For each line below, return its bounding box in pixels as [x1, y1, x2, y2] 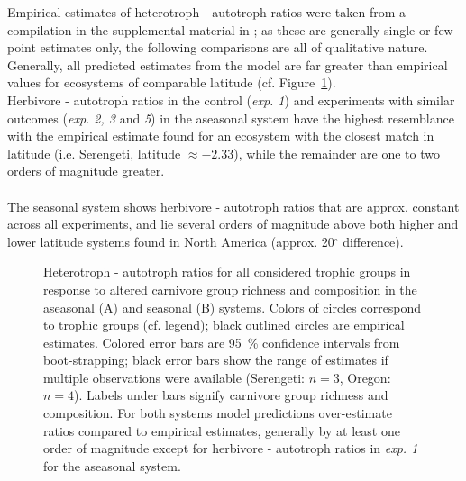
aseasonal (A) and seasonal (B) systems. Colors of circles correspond [43, 297, 422, 316]
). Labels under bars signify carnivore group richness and [74, 386, 388, 404]
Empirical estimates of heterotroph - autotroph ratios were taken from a [7, 3, 407, 21]
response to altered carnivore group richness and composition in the [43, 279, 417, 298]
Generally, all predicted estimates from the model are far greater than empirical [7, 55, 448, 74]
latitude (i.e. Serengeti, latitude [7, 143, 181, 162]
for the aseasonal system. [43, 456, 181, 475]
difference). [343, 231, 404, 250]
